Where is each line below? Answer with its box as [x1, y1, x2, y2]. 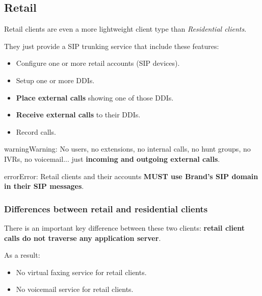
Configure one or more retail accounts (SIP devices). [16, 58, 180, 68]
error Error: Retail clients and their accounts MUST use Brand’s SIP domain [4, 170, 258, 181]
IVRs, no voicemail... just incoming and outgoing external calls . [4, 153, 220, 164]
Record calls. [16, 126, 56, 137]
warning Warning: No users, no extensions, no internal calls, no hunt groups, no [4, 143, 251, 154]
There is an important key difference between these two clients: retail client [4, 222, 245, 233]
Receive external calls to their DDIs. [16, 109, 141, 120]
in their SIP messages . [4, 181, 84, 191]
